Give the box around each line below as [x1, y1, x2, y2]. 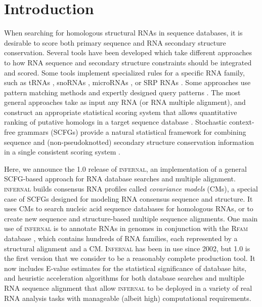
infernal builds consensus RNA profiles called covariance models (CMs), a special [4, 183, 258, 194]
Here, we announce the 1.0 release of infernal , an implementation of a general [4, 163, 247, 174]
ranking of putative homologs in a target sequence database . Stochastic [4, 117, 227, 127]
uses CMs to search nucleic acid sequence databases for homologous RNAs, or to [4, 203, 253, 214]
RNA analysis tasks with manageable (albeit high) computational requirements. [4, 292, 251, 303]
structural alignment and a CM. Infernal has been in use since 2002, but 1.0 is [4, 243, 250, 253]
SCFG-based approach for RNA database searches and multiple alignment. [4, 173, 236, 184]
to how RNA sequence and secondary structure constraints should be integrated [4, 57, 252, 67]
